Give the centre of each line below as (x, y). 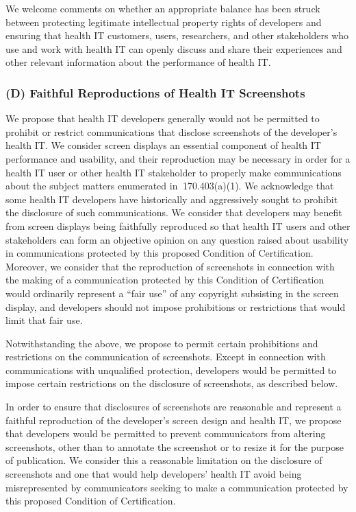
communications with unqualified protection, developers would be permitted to (171, 370)
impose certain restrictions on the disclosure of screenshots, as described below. (172, 383)
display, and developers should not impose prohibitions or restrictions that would (176, 306)
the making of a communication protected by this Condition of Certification (165, 280)
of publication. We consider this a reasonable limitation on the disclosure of (164, 460)
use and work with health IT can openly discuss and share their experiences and (174, 48)
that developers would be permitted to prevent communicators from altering (166, 433)
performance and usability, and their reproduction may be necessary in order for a (178, 158)
